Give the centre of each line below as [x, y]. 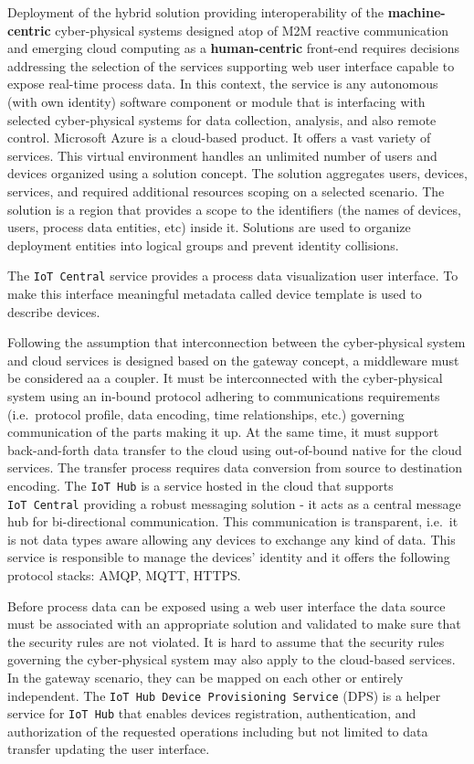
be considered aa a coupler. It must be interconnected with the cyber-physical [225, 378]
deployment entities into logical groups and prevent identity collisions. [203, 244]
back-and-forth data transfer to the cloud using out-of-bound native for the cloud [235, 449]
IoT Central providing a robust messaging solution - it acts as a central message [234, 503]
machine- [416, 12]
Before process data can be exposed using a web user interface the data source [226, 605]
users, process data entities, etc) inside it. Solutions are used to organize [209, 227]
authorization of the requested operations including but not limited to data [218, 731]
